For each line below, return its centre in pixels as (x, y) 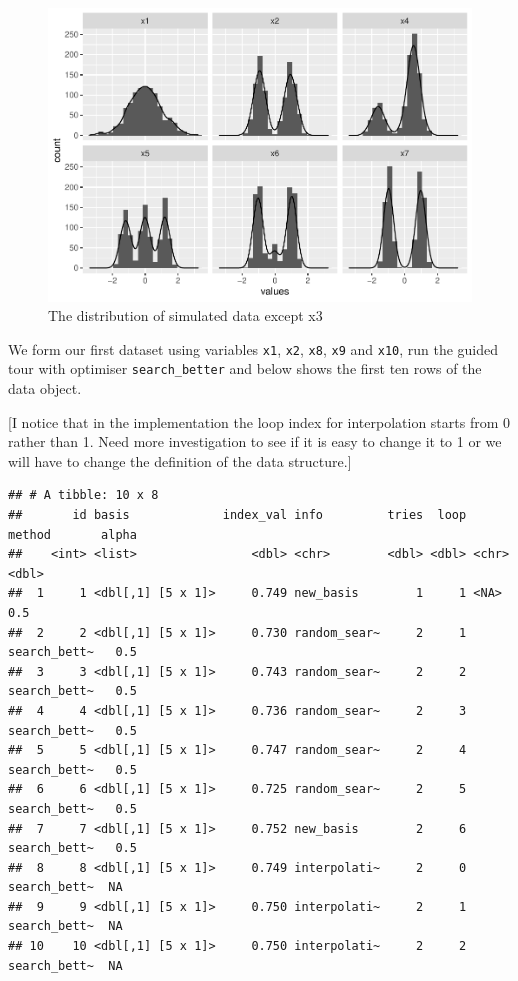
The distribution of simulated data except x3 (185, 315)
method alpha (72, 534)
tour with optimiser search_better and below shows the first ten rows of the (245, 368)
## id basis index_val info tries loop (237, 515)
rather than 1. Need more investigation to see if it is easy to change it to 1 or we (255, 441)
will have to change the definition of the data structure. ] (180, 460)
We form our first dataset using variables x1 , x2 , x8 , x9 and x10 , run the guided (253, 348)
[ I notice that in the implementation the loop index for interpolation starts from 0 (259, 421)
